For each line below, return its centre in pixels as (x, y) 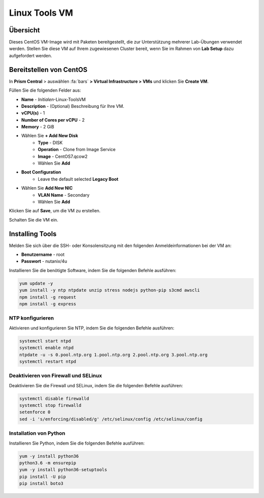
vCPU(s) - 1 (33, 113)
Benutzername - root (43, 254)
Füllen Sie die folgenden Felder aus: (45, 90)
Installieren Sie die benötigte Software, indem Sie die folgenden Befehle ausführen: (93, 270)
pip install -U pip (43, 476)
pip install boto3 (41, 484)
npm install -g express (48, 304)
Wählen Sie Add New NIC (47, 188)
